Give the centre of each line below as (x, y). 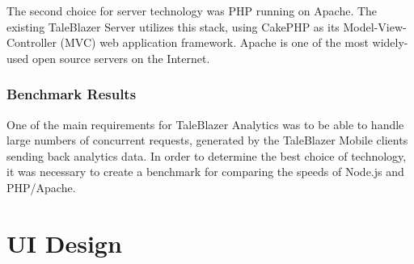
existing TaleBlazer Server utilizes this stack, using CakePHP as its (173, 26)
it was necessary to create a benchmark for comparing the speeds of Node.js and (205, 172)
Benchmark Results (72, 94)
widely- (390, 42)
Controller (32, 42)
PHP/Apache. (41, 187)
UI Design (64, 243)
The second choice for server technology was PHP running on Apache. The (192, 10)
